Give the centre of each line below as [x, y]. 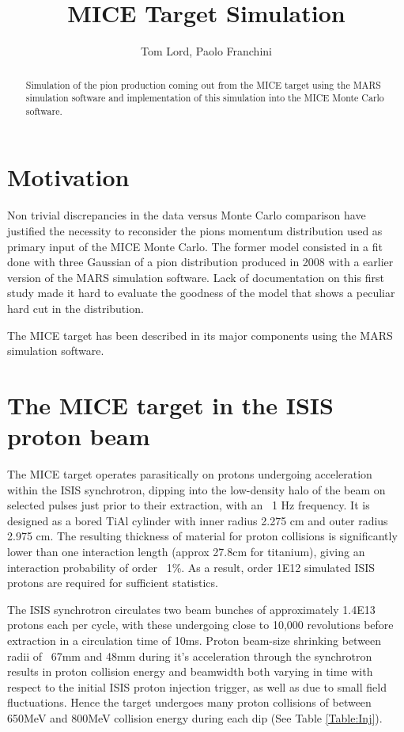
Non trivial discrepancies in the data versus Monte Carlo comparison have [187, 215]
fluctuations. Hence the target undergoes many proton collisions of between [189, 702]
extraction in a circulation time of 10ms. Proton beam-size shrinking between [194, 640]
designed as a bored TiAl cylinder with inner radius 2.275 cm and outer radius [198, 520]
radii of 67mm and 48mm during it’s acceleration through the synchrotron [190, 656]
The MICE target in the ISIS [170, 404]
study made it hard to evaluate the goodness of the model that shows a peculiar [201, 293]
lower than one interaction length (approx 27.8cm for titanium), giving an [186, 552]
